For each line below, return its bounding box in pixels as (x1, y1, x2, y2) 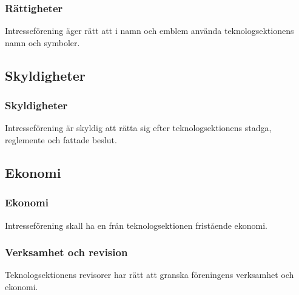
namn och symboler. (5, 36, 80, 49)
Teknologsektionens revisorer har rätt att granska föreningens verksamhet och (5, 268, 294, 281)
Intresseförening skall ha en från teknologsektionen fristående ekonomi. (5, 219, 268, 231)
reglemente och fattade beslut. (5, 134, 117, 146)
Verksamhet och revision (5, 245, 128, 260)
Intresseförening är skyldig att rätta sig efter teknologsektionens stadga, (5, 121, 272, 134)
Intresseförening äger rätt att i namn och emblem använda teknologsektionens (5, 24, 294, 37)
